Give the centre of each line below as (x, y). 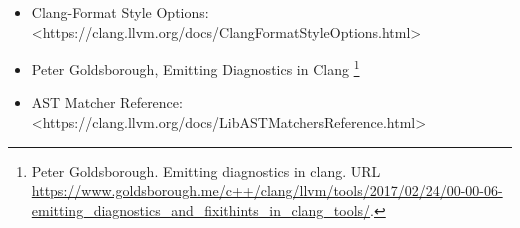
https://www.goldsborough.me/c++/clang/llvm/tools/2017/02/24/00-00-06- (267, 190)
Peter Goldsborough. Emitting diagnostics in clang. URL (206, 170)
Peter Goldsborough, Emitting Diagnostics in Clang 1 (195, 67)
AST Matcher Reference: (107, 102)
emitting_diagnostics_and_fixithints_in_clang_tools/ (201, 209)
